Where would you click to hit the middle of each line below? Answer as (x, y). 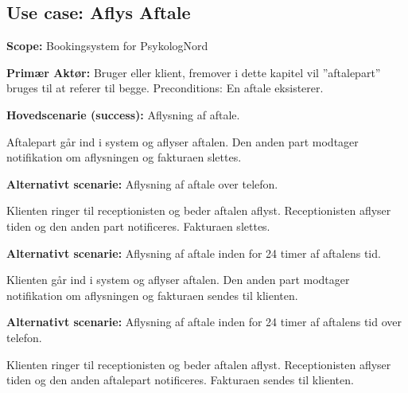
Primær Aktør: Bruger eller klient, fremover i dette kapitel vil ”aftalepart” (194, 72)
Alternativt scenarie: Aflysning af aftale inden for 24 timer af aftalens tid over (204, 322)
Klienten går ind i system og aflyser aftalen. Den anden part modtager (178, 280)
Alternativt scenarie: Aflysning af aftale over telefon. (142, 183)
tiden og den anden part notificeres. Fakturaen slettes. (138, 226)
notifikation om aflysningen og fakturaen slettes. (124, 157)
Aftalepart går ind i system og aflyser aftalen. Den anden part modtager (183, 141)
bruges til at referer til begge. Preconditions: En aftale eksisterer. (165, 88)
